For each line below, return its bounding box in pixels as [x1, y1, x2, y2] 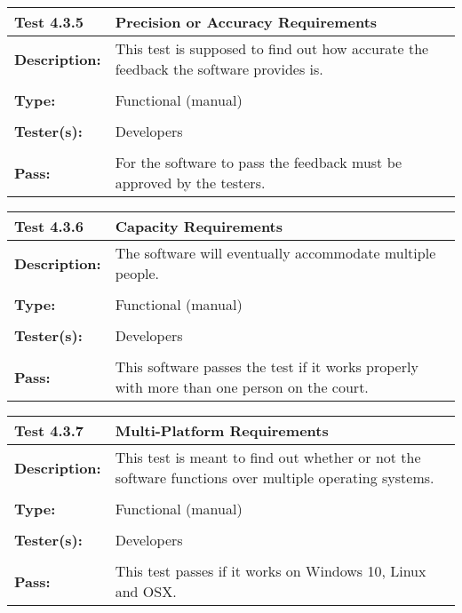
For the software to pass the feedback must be [115, 152, 402, 172]
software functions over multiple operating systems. [115, 467, 434, 488]
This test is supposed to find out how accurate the [115, 38, 429, 59]
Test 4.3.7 [14, 420, 84, 441]
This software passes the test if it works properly [115, 356, 418, 377]
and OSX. [115, 581, 177, 601]
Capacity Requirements [115, 216, 283, 236]
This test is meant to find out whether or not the [115, 447, 421, 467]
